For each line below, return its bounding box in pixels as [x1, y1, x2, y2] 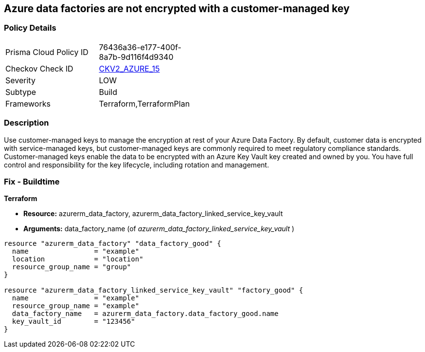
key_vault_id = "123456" [12, 317, 135, 326]
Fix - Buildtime [4, 176, 60, 186]
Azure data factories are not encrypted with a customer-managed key [4, 2, 350, 15]
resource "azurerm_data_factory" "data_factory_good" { [4, 240, 221, 248]
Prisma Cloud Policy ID [5, 47, 89, 57]
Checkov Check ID [5, 63, 73, 74]
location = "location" [12, 255, 143, 263]
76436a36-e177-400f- [99, 42, 181, 52]
